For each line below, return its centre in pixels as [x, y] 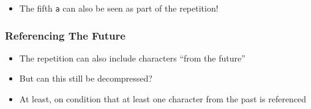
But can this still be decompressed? [86, 78]
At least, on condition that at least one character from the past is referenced [163, 99]
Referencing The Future [65, 35]
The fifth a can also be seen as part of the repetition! [119, 8]
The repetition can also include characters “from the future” [132, 58]
